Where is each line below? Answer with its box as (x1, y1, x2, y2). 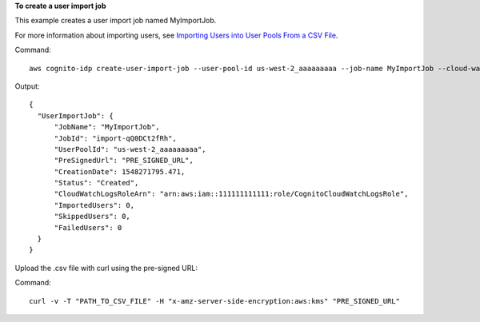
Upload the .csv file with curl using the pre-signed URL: (14, 263, 198, 272)
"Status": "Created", (54, 178, 139, 188)
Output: (14, 81, 40, 91)
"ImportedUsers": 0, (54, 201, 135, 209)
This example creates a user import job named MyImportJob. (14, 16, 217, 26)
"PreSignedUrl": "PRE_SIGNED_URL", (54, 156, 194, 165)
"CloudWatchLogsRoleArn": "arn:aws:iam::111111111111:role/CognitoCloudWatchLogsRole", (54, 189, 409, 199)
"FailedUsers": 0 (54, 223, 122, 232)
